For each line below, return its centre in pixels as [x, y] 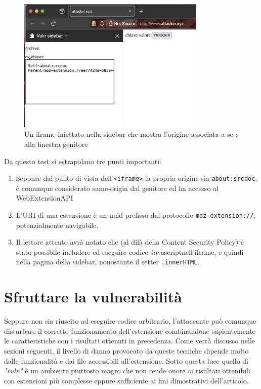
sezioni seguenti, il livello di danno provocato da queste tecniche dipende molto [126, 351]
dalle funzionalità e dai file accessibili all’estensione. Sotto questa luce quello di [126, 360]
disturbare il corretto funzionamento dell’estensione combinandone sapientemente [130, 330]
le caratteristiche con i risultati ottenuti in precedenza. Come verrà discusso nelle [130, 341]
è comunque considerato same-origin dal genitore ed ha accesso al [117, 188]
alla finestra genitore [56, 144]
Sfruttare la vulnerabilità [93, 297]
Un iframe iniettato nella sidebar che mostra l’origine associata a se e [132, 134]
